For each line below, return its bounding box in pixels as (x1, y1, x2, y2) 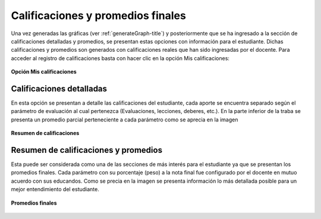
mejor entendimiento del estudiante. (11, 186, 99, 193)
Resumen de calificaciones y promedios (11, 145, 163, 155)
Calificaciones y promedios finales (11, 9, 187, 22)
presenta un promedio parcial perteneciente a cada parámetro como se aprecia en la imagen (11, 116, 238, 123)
